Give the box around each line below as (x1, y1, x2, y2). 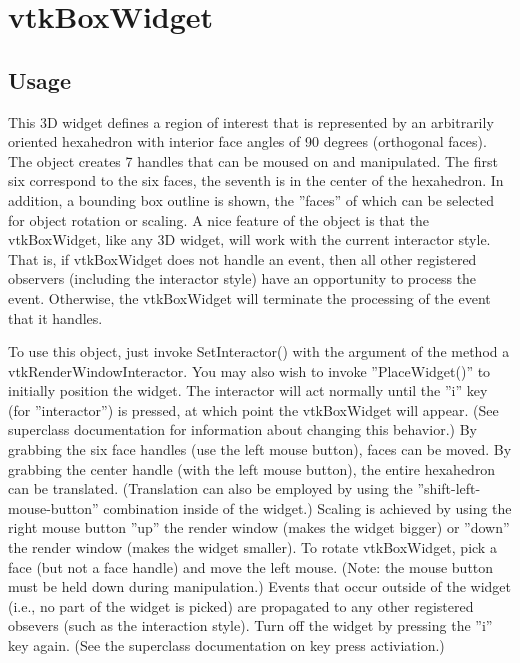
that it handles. (8, 307, 103, 328)
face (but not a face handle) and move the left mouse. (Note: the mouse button (8, 556, 494, 577)
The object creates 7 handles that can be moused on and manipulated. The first (8, 150, 498, 171)
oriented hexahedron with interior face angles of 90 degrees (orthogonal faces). (8, 131, 487, 152)
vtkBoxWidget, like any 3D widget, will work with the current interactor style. (8, 229, 491, 250)
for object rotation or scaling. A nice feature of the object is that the (8, 209, 430, 230)
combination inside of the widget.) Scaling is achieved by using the (103, 497, 512, 518)
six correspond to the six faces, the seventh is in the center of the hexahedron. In (8, 170, 504, 191)
